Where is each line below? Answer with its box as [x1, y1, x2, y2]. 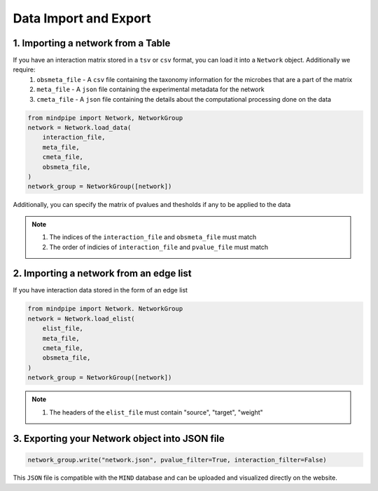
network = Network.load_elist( [27, 314, 136, 323]
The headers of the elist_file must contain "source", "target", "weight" [49, 408, 264, 417]
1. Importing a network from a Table [13, 37, 171, 49]
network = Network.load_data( [27, 123, 132, 131]
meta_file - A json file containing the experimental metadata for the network [36, 85, 265, 94]
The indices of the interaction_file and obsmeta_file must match [49, 233, 257, 241]
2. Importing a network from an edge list [13, 267, 192, 280]
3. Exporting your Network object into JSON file [13, 433, 225, 445]
